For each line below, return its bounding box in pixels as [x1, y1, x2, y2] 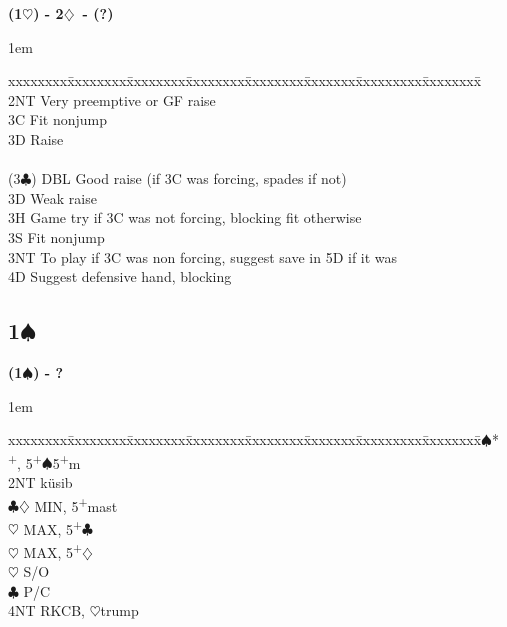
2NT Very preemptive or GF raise [8, 89, 216, 110]
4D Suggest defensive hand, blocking [8, 266, 232, 287]
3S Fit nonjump [8, 226, 105, 247]
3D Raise [8, 128, 64, 149]
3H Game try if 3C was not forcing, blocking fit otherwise [8, 207, 362, 228]
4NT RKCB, [8, 600, 85, 621]
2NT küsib [8, 471, 73, 492]
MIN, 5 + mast [34, 492, 118, 516]
